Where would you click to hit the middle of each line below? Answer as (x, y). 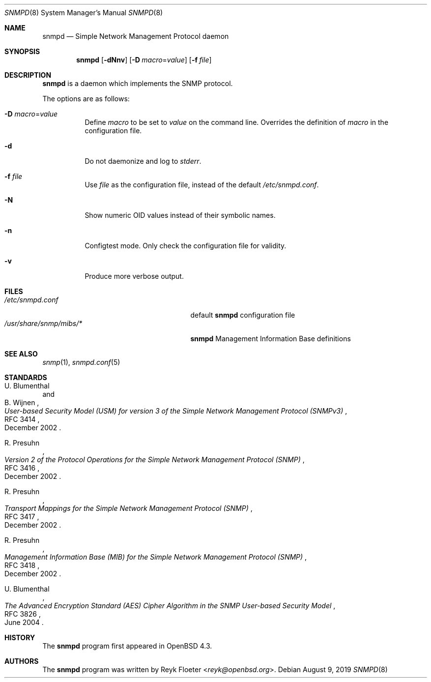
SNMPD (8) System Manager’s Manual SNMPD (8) (84, 13)
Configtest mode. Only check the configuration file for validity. (186, 246)
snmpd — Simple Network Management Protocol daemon (136, 36)
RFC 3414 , (22, 419)
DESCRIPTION (28, 75)
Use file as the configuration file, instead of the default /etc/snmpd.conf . (202, 185)
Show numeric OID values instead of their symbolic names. (180, 215)
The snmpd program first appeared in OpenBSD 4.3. (127, 646)
